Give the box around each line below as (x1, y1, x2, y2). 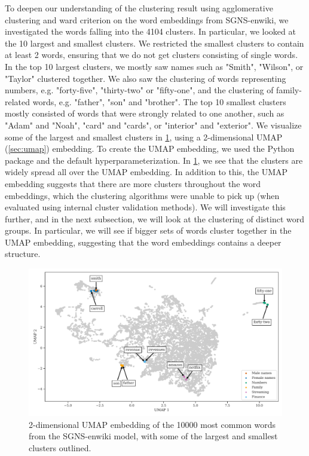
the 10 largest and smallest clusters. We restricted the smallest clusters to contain (5, 36, 304, 49)
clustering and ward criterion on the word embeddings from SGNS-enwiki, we (5, 13, 289, 26)
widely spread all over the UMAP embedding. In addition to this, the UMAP (5, 166, 288, 178)
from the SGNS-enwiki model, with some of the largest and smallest (29, 430, 278, 442)
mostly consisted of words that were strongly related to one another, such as (5, 107, 284, 120)
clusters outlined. (29, 442, 91, 454)
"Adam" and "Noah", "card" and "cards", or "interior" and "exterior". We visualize (5, 118, 302, 131)
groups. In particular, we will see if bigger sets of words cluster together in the (5, 224, 292, 237)
